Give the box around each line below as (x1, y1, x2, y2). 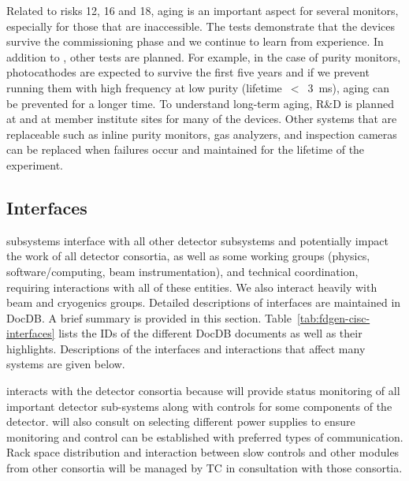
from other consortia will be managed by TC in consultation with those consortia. (6, 460, 403, 476)
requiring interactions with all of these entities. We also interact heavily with (6, 278, 377, 295)
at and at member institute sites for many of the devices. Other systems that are (6, 110, 397, 127)
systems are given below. (6, 356, 125, 372)
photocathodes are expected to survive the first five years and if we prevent (6, 64, 370, 80)
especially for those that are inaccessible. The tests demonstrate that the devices (6, 17, 395, 34)
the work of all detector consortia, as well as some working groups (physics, (6, 248, 370, 264)
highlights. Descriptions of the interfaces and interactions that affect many (6, 340, 366, 356)
